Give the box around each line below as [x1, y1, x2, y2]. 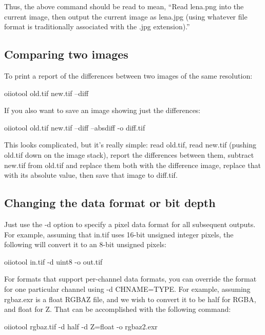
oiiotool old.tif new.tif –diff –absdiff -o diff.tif [4, 122, 145, 133]
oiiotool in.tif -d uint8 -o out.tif [4, 256, 103, 267]
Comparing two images [4, 46, 128, 62]
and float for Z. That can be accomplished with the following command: [4, 304, 231, 314]
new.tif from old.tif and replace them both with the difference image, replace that [4, 159, 261, 170]
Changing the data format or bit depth [4, 195, 216, 211]
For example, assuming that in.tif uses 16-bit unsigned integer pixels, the [4, 229, 234, 239]
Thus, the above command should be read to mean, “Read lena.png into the [4, 1, 244, 11]
